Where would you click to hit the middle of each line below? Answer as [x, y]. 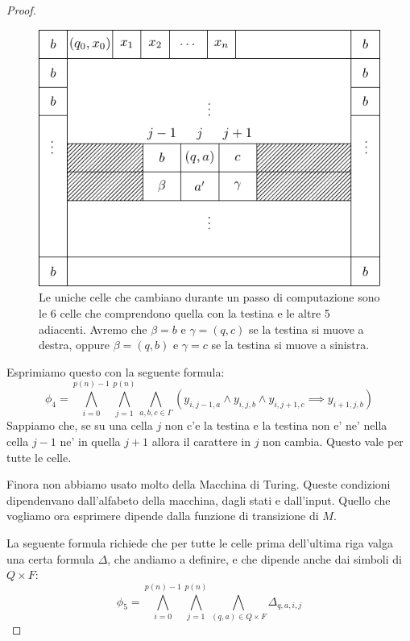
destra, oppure [75, 345]
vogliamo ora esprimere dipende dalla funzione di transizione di [163, 516]
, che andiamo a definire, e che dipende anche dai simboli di [255, 558]
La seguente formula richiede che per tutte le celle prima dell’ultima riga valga [200, 543]
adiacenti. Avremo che [93, 329]
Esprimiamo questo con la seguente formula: [116, 371]
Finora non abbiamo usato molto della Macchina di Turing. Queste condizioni [199, 484]
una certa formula [50, 558]
